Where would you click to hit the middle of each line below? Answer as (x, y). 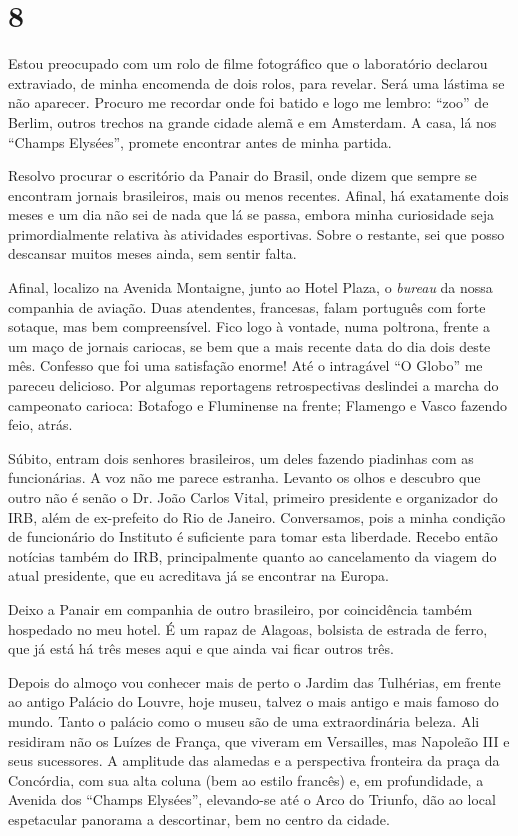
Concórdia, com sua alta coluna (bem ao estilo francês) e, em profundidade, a (246, 779)
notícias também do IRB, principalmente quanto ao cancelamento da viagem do (252, 555)
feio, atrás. (40, 424)
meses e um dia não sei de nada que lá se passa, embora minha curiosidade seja (251, 214)
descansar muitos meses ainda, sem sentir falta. (152, 253)
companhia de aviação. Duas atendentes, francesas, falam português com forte (247, 306)
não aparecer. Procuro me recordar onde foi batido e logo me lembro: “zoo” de (248, 102)
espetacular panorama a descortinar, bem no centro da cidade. (199, 818)
